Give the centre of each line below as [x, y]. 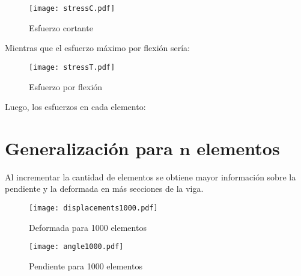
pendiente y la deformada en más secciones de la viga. [104, 189]
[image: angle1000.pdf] [76, 247]
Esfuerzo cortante [61, 27]
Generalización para [89, 148]
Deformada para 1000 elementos [88, 227]
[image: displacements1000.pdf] [93, 208]
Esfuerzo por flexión [66, 86]
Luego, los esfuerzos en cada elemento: [75, 107]
